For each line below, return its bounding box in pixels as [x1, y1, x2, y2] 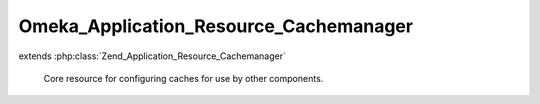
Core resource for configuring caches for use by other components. [43, 72, 324, 84]
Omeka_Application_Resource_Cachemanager [18, 15, 414, 37]
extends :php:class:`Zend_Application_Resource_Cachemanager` [18, 50, 287, 62]
